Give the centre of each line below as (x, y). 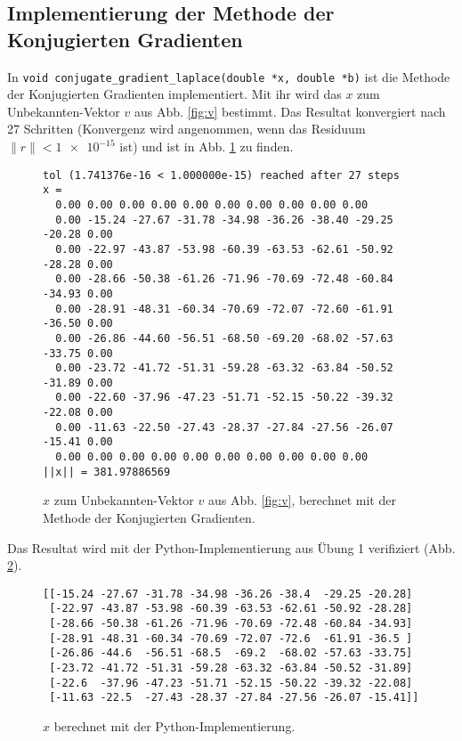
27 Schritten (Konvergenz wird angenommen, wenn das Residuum (186, 129)
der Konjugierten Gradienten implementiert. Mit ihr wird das (174, 94)
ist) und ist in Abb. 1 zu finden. (207, 147)
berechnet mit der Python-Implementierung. (174, 726)
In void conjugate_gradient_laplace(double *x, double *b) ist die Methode (229, 76)
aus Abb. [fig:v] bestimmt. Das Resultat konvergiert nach (290, 111)
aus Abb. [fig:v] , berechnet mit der (302, 500)
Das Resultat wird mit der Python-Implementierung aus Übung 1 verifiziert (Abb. (231, 547)
